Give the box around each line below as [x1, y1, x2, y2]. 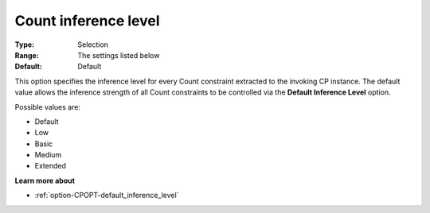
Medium [34, 150, 62, 160]
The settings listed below [77, 50, 160, 60]
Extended [34, 161, 67, 171]
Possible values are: [14, 102, 81, 111]
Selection [77, 40, 109, 49]
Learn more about [14, 176, 76, 185]
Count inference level [14, 12, 160, 29]
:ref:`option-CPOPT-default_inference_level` [34, 191, 179, 200]
